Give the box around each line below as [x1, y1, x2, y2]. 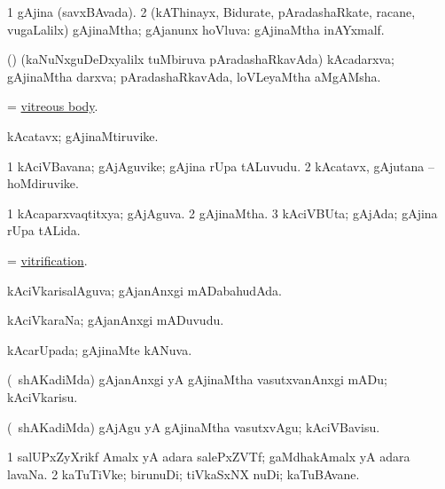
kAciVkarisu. [7, 387, 78, 406]
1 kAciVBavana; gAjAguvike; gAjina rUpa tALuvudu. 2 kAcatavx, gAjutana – [7, 156, 434, 175]
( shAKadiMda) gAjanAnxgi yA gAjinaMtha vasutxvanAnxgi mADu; [7, 370, 387, 389]
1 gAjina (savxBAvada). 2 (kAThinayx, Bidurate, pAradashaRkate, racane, [7, 3, 416, 20]
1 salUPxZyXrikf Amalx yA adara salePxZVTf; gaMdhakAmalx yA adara [7, 447, 410, 466]
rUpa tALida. [7, 221, 81, 240]
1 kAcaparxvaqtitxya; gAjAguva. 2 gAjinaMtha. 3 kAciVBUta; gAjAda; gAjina [7, 203, 438, 222]
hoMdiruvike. [7, 174, 79, 193]
